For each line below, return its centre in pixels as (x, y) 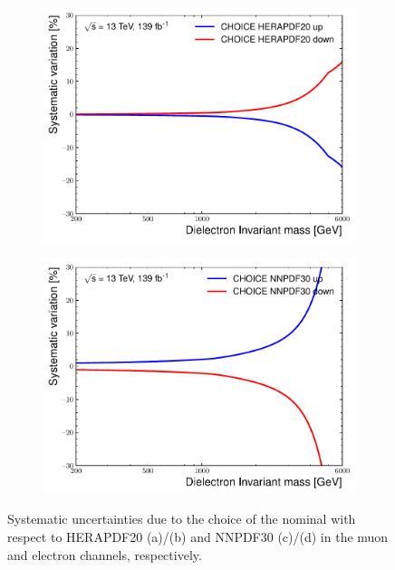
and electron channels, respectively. (105, 554)
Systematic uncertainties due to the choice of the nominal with (182, 519)
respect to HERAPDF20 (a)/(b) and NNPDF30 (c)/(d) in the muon (198, 536)
